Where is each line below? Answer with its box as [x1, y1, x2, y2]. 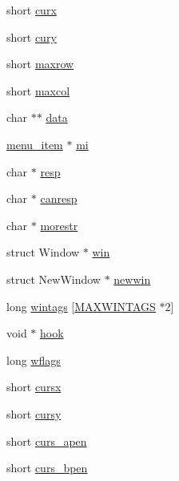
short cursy [6, 405, 62, 422]
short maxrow [6, 55, 74, 72]
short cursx [6, 378, 62, 395]
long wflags [6, 351, 61, 368]
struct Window [6, 244, 80, 261]
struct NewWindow [6, 270, 101, 287]
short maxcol [6, 82, 70, 99]
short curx [6, 2, 57, 18]
